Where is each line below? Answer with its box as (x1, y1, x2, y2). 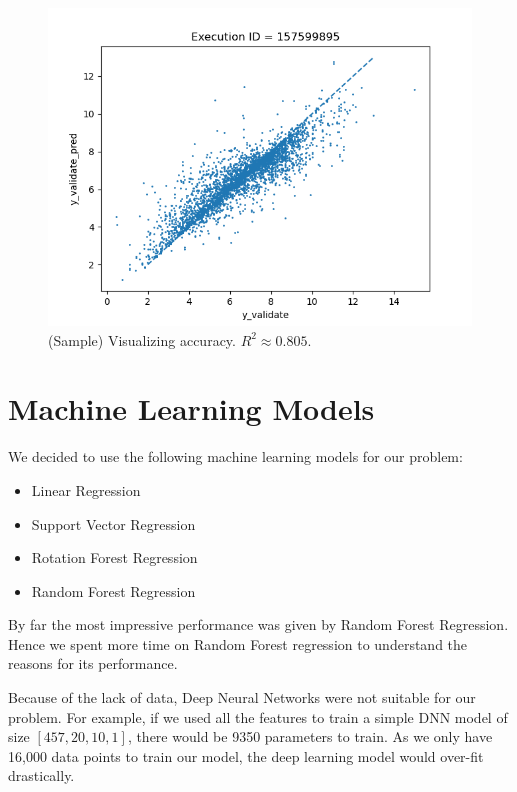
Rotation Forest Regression (31, 547, 198, 568)
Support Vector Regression (31, 513, 196, 534)
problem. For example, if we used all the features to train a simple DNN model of (8, 706, 508, 727)
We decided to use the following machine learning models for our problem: (8, 446, 463, 467)
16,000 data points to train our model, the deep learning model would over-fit (8, 745, 484, 766)
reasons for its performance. (8, 653, 178, 674)
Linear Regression (31, 479, 141, 500)
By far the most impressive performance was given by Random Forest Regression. (8, 614, 509, 635)
